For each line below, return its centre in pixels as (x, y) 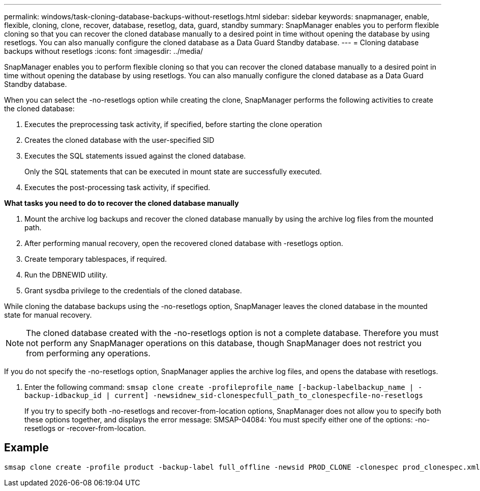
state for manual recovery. (48, 315)
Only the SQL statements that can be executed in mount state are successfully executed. (173, 172)
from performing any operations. (88, 353)
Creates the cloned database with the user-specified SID (119, 140)
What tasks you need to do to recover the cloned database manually (122, 203)
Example (26, 448)
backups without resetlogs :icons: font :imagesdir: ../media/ (104, 51)
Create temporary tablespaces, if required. (96, 259)
